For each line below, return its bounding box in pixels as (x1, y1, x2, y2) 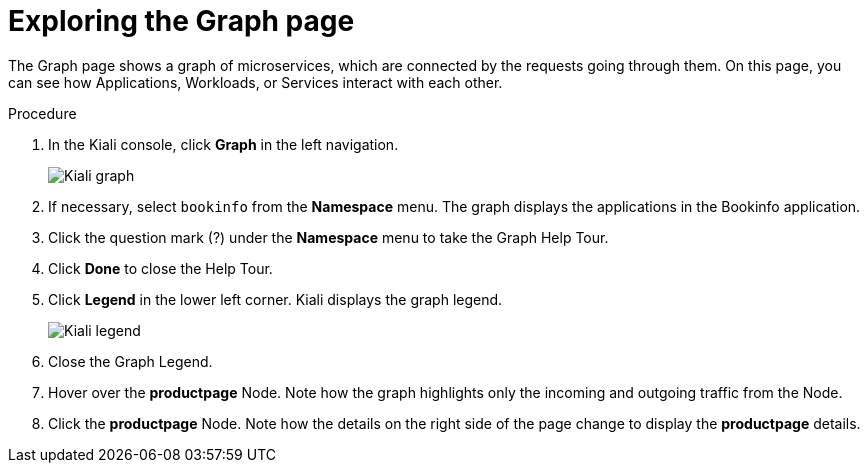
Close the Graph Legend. (48, 352, 213, 370)
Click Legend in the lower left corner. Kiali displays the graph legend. (48, 290, 503, 308)
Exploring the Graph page (8, 4, 355, 38)
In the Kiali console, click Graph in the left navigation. (48, 135, 399, 153)
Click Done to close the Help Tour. (48, 259, 273, 277)
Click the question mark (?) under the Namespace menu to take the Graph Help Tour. (48, 228, 609, 246)
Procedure (8, 104, 77, 122)
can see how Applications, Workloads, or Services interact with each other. (8, 73, 503, 91)
